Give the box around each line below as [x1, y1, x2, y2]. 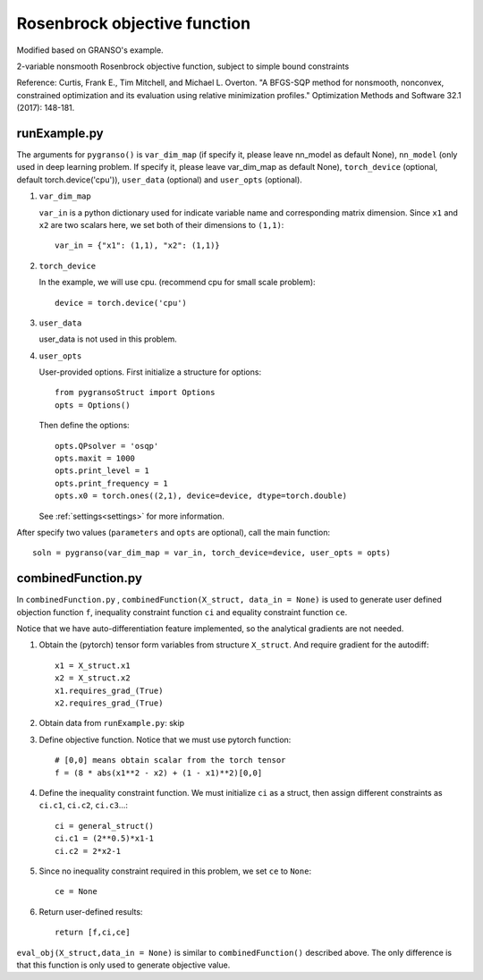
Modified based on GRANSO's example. [16, 45, 165, 55]
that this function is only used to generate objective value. [16, 959, 231, 970]
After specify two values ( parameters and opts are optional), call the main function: [16, 528, 331, 537]
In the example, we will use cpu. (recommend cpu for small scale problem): [38, 277, 317, 288]
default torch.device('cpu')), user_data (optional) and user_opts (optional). [16, 174, 303, 185]
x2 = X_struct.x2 [55, 673, 131, 683]
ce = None [55, 886, 97, 897]
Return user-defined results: [38, 906, 143, 917]
